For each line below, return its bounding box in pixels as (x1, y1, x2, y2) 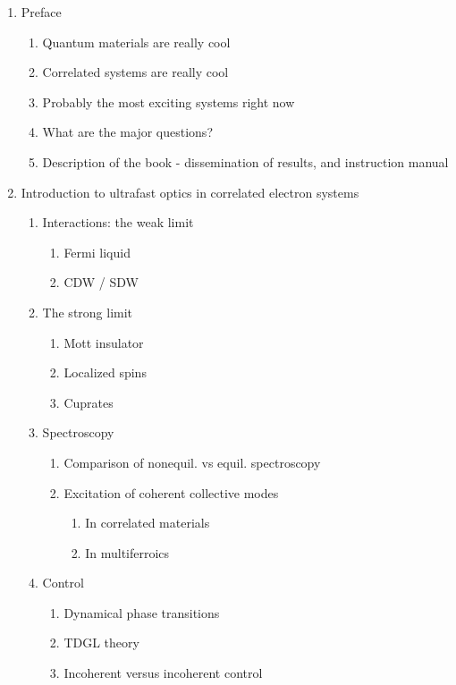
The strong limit (42, 302, 133, 321)
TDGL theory (63, 633, 139, 652)
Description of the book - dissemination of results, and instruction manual (42, 152, 449, 171)
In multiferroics (85, 543, 170, 562)
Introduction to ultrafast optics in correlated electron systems (21, 182, 359, 201)
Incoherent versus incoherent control (63, 664, 263, 682)
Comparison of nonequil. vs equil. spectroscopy (63, 452, 321, 471)
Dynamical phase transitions (63, 603, 220, 622)
